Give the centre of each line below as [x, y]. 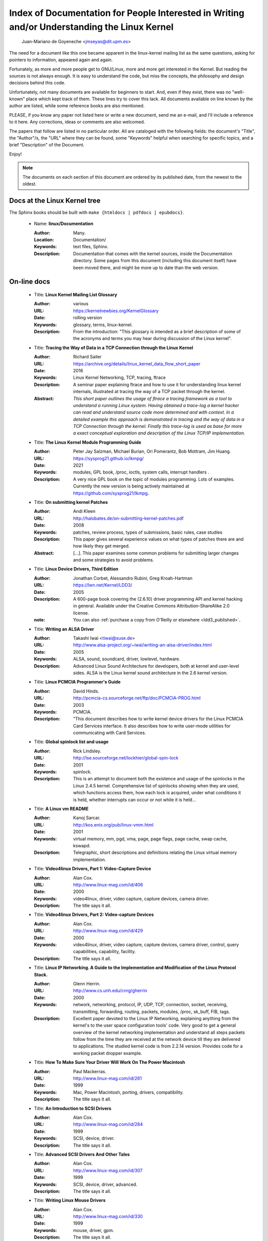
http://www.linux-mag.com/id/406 [108, 885]
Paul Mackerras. [90, 1071]
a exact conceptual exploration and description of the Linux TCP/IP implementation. [159, 433]
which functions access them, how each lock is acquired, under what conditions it [157, 793]
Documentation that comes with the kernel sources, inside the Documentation [153, 254]
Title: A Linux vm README [61, 809]
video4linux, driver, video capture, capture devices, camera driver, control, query [156, 945]
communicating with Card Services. [110, 733]
